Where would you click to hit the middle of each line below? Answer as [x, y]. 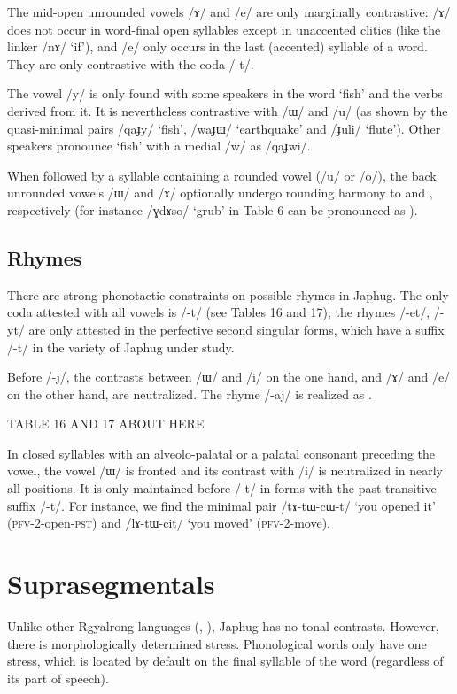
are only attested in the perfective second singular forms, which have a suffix [236, 329]
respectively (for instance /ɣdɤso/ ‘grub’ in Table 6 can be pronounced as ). [213, 209]
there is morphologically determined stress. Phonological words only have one [217, 643]
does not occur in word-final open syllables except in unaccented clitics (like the [224, 29]
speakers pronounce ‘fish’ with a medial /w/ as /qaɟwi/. [159, 146]
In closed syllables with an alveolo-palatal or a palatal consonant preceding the [221, 453]
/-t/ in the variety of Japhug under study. [121, 347]
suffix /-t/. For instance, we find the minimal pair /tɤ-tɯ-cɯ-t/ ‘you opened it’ [221, 505]
